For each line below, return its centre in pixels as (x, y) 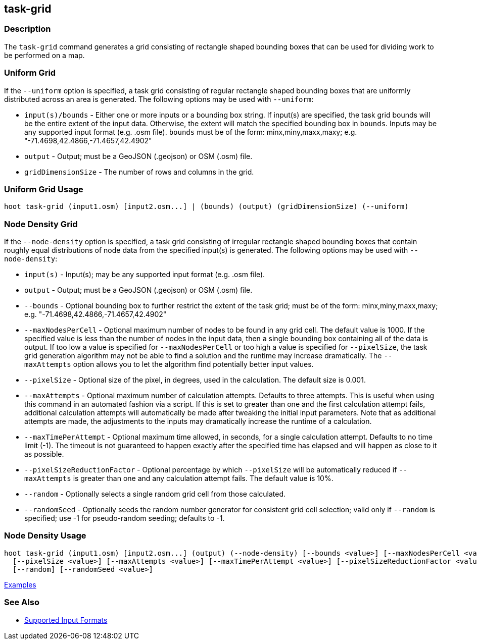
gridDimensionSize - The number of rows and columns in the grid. (139, 172)
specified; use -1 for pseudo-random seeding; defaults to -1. (125, 518)
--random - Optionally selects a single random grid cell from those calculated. (155, 494)
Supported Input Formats (66, 620)
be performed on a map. (44, 55)
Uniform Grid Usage (44, 189)
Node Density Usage (45, 536)
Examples (20, 584)
